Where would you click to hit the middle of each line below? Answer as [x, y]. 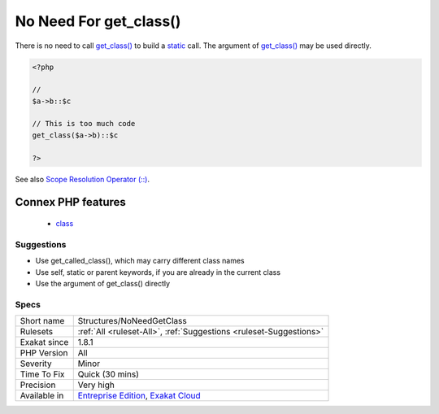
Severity [36, 364]
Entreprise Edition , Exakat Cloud [139, 396]
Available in [42, 396]
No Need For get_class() [98, 21]
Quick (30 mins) [109, 374]
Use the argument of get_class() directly [103, 283]
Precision [38, 385]
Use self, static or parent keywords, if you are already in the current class [158, 272]
